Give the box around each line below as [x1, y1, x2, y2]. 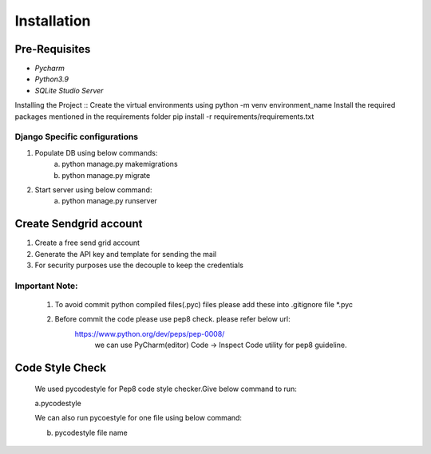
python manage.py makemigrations [61, 160, 179, 169]
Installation [14, 12, 91, 30]
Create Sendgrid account [14, 217, 143, 231]
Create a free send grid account [34, 238, 140, 247]
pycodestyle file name [54, 428, 128, 437]
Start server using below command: [34, 184, 152, 195]
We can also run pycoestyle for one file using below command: [34, 413, 243, 423]
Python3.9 [34, 74, 69, 84]
